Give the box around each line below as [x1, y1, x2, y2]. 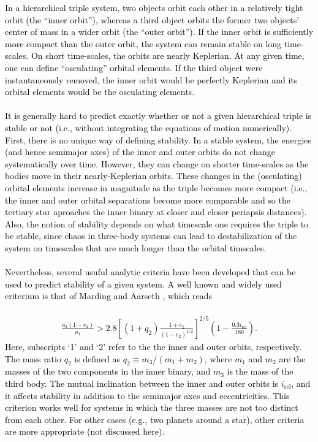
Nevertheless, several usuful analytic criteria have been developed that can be [5, 265, 296, 278]
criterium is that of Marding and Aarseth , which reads [5, 289, 213, 302]
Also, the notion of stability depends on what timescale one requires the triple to [5, 217, 309, 230]
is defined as [74, 352, 121, 365]
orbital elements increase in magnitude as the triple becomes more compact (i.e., [5, 181, 308, 194]
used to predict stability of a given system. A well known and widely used [5, 277, 282, 290]
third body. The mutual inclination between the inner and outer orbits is [5, 376, 279, 389]
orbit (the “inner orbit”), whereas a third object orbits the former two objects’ [5, 13, 300, 26]
